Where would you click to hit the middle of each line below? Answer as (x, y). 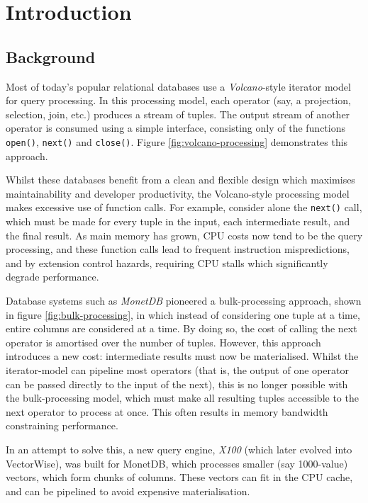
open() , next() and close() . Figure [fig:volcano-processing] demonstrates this (177, 141)
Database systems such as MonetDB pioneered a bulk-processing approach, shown (184, 301)
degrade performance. (52, 277)
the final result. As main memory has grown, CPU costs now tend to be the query (184, 235)
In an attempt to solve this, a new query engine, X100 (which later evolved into (179, 449)
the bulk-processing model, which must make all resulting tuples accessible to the (182, 398)
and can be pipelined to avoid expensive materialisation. (128, 491)
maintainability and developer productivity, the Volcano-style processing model (178, 193)
